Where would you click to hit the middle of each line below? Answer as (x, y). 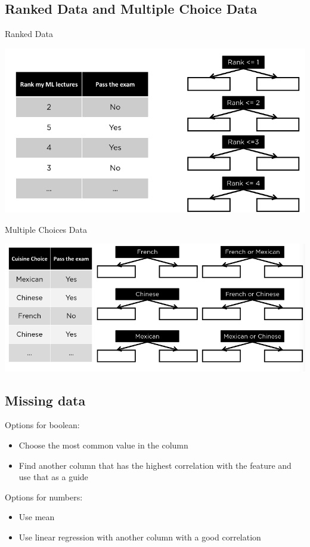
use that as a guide (53, 477)
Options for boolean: (42, 425)
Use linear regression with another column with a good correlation (140, 537)
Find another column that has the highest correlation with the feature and (155, 465)
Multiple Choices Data (46, 229)
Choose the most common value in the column (103, 445)
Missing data (45, 400)
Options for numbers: (44, 497)
